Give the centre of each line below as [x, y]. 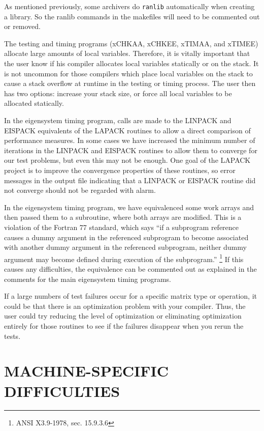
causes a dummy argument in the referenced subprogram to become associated [126, 237]
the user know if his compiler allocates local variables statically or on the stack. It [131, 63]
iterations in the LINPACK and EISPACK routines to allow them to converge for [131, 150]
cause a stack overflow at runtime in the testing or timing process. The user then [130, 83]
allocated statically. [34, 103]
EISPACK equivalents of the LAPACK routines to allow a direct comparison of [127, 130]
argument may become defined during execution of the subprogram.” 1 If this [124, 258]
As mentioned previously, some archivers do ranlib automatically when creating [129, 6]
